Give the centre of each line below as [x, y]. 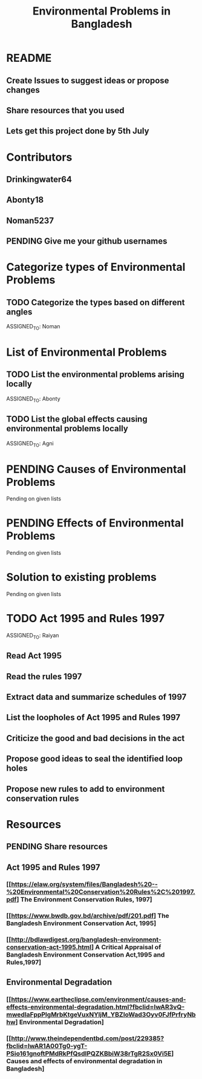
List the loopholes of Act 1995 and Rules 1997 [93, 718]
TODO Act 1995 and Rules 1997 [86, 619]
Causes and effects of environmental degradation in [84, 1061]
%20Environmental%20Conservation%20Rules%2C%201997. [101, 892]
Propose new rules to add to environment [86, 789]
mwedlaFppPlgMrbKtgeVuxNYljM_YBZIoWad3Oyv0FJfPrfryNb [101, 1014]
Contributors [39, 157]
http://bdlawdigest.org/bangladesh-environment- [86, 940]
